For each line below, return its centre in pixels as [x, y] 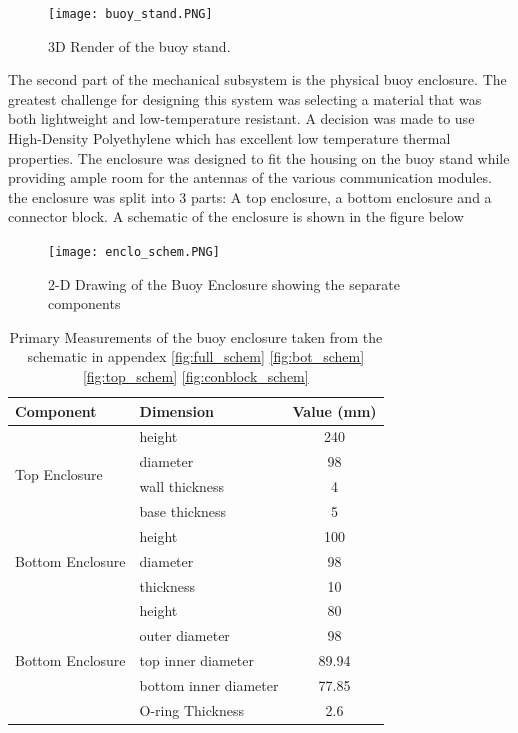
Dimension [176, 410]
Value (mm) [334, 410]
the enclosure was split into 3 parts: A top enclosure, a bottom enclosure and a [250, 196]
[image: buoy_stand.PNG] [130, 14]
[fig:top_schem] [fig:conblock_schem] [195, 376]
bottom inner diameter [209, 684]
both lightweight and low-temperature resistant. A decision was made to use [241, 118]
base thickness [183, 511]
